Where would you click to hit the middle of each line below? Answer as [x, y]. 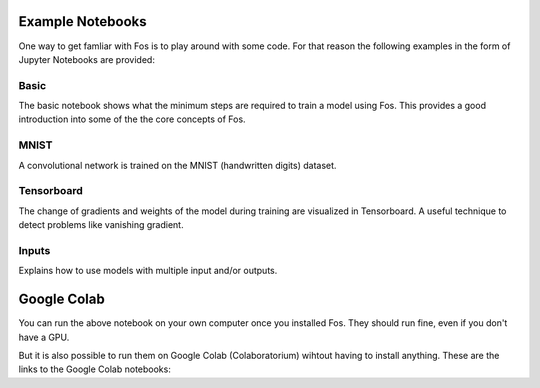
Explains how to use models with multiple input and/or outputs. [148, 271]
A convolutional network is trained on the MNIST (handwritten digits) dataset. [177, 165]
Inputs [34, 250]
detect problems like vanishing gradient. [101, 225]
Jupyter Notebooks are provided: [86, 59]
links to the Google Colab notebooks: [95, 369]
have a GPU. [44, 337]
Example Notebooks [82, 21]
